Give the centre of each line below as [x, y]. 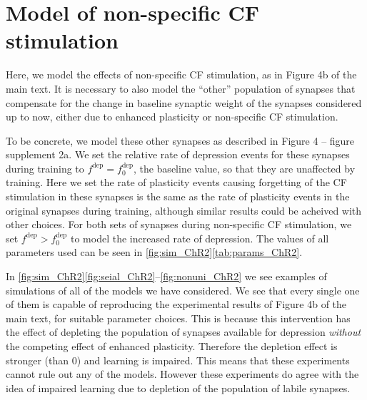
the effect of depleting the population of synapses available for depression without [183, 332]
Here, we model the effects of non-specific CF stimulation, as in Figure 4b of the [181, 75]
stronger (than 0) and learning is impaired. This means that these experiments [178, 360]
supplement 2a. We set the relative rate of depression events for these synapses [178, 154]
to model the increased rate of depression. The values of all [200, 238]
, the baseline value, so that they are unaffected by [244, 168]
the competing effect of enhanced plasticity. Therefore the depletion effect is [172, 346]
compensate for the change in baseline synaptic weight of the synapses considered [184, 102]
